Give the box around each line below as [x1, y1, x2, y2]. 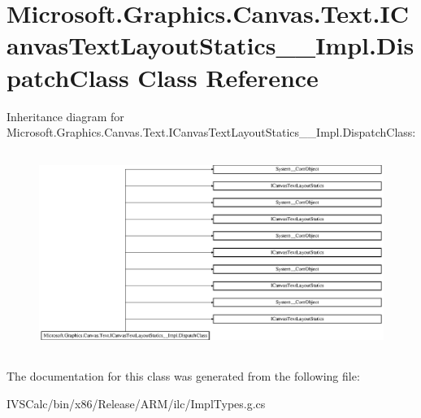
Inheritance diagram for [7, 107, 124, 124]
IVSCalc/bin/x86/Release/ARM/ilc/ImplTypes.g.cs [7, 394, 266, 411]
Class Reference [137, 60, 319, 94]
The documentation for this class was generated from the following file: [7, 367, 360, 384]
